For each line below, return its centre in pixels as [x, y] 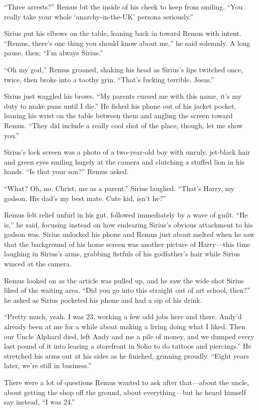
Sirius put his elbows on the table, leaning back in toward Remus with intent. [123, 33]
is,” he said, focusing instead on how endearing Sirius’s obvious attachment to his [129, 224]
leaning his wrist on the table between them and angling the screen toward [119, 115]
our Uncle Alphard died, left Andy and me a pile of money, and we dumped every [129, 336]
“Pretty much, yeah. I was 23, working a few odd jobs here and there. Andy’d [123, 316]
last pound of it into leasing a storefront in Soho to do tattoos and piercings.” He [128, 346]
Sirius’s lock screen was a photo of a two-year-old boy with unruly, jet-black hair [127, 152]
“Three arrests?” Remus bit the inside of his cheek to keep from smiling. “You [123, 6]
